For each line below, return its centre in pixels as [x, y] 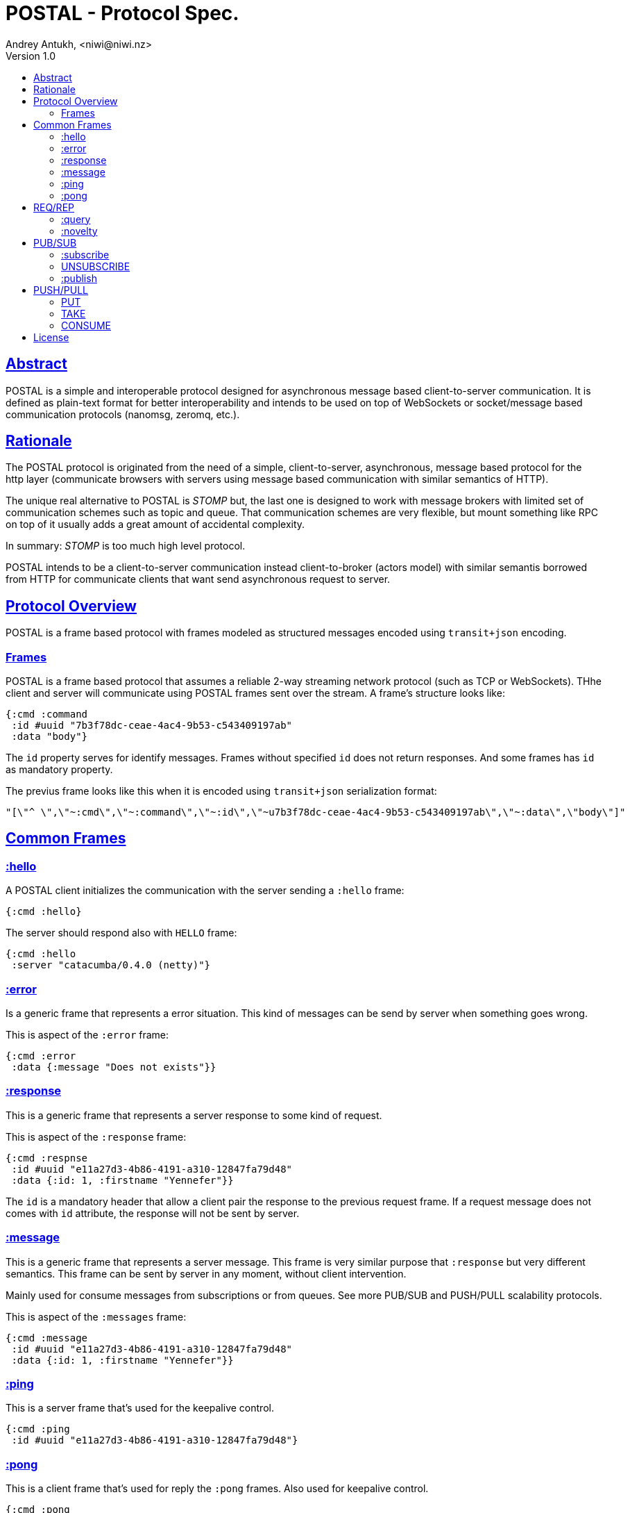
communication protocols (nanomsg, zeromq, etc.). [123, 414]
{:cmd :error [41, 1056]
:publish [79, 278]
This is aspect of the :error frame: [87, 1035]
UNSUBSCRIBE [96, 266]
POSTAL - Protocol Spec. [122, 13]
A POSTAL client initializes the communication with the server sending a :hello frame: [205, 891]
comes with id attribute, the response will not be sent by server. [153, 1213]
